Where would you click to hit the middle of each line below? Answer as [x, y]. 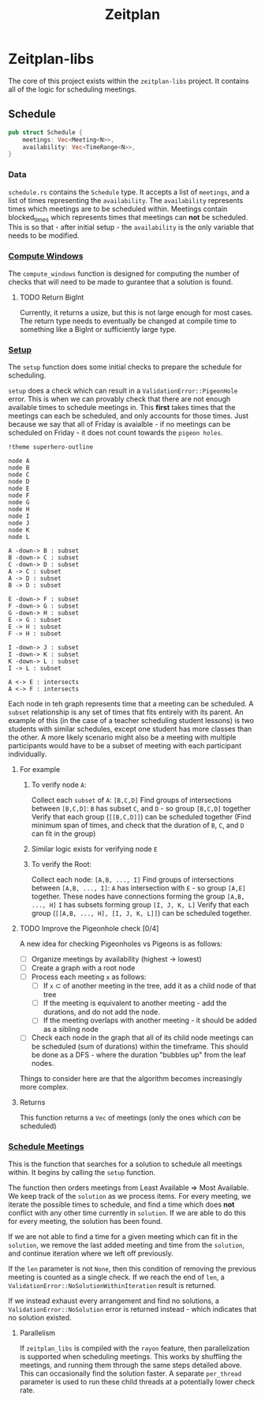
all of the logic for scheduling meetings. [73, 89]
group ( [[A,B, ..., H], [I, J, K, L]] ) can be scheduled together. [141, 913]
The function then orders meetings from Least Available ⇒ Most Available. [129, 1188]
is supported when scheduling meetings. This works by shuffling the [131, 1356]
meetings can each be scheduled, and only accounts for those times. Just [129, 416]
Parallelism [37, 1332]
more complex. [44, 1087]
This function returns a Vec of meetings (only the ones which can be [130, 1118]
